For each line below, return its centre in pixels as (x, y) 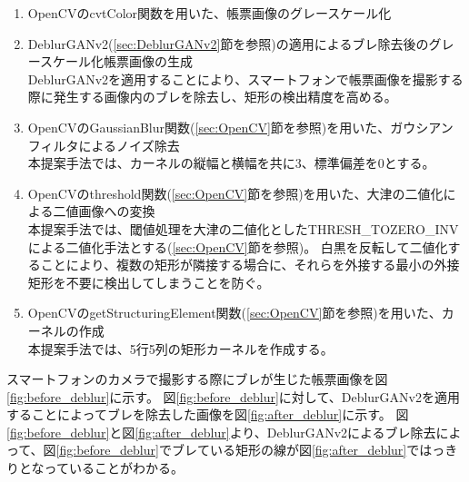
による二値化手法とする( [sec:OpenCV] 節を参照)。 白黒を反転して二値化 (238, 246)
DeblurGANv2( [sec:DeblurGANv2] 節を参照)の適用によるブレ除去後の (228, 43)
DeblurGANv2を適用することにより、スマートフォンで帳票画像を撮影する (245, 79)
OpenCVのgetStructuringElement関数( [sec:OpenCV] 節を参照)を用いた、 (234, 313)
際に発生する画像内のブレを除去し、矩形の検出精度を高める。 (212, 97)
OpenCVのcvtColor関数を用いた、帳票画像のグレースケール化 (210, 13)
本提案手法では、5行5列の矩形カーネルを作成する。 (180, 348)
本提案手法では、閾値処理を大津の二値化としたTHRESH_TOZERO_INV (243, 228)
